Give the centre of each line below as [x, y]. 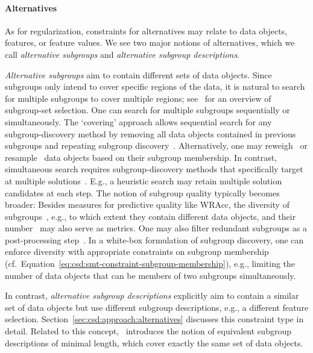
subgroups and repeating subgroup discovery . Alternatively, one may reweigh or [156, 145]
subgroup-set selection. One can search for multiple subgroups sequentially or [147, 110]
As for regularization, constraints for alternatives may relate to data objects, [146, 30]
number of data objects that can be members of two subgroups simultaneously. [150, 275]
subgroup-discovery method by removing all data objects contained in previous [150, 133]
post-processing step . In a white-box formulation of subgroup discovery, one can [154, 239]
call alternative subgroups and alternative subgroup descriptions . [122, 54]
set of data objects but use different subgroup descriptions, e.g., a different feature [157, 307]
